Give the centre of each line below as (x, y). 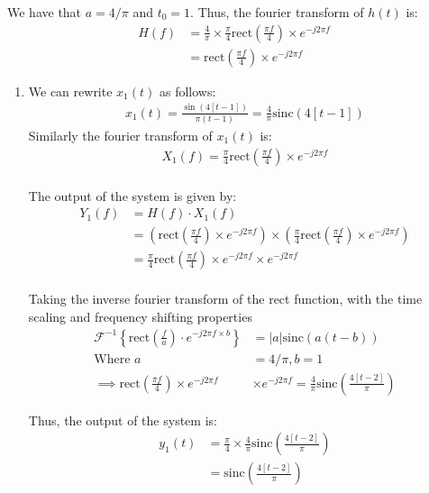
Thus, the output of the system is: (123, 420)
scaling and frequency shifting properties (140, 316)
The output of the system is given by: (132, 195)
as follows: (187, 91)
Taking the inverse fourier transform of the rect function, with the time (225, 299)
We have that (45, 12)
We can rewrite (70, 91)
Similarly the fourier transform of (120, 135)
